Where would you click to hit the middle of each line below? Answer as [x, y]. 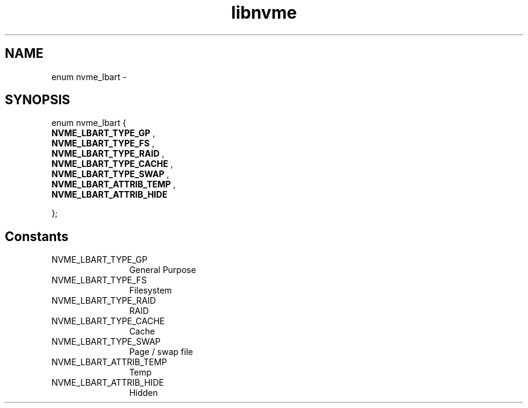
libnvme [264, 13]
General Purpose [163, 270]
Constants [37, 236]
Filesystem [151, 290]
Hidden [143, 393]
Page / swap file [161, 352]
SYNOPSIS [38, 100]
